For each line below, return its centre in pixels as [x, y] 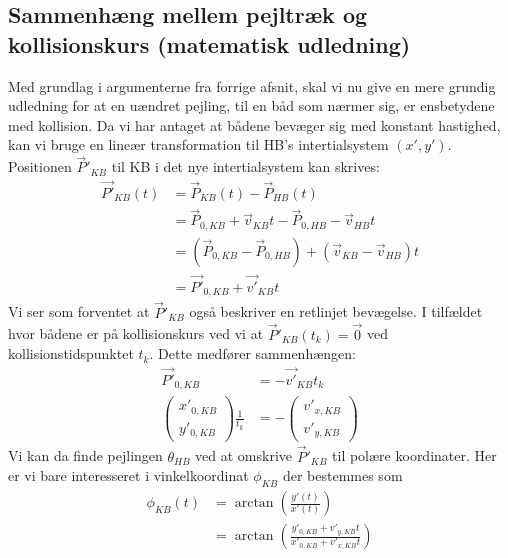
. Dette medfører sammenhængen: [252, 353]
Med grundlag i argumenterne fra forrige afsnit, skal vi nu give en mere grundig [252, 85]
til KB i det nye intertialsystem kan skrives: [245, 166]
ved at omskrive [244, 455]
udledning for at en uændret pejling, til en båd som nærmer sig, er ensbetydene [251, 105]
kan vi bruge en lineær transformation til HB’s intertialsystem [198, 144]
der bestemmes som [342, 475]
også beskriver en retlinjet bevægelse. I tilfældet [336, 311]
